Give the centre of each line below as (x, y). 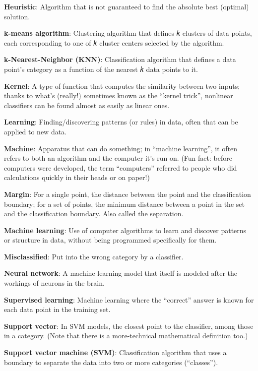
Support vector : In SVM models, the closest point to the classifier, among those (129, 326)
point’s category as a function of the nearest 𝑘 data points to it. (101, 69)
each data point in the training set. (57, 309)
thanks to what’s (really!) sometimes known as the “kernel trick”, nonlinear (119, 95)
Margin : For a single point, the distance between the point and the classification (128, 194)
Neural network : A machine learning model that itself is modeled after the (121, 273)
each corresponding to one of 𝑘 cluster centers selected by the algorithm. (114, 42)
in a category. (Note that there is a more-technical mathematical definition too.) (126, 336)
